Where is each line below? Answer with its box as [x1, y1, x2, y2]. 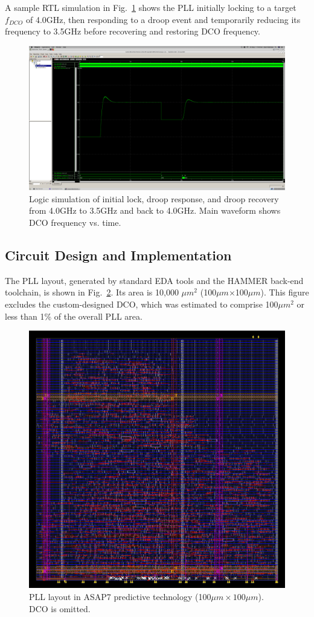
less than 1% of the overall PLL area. [5, 309, 143, 322]
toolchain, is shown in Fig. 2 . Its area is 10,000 [5, 286, 179, 299]
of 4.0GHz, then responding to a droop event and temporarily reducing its [25, 13, 301, 25]
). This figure [260, 286, 309, 299]
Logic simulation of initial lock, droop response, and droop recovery [29, 192, 279, 205]
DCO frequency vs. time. [29, 216, 121, 229]
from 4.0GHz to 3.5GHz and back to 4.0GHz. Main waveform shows [29, 204, 281, 217]
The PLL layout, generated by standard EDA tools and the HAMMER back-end [5, 274, 304, 286]
